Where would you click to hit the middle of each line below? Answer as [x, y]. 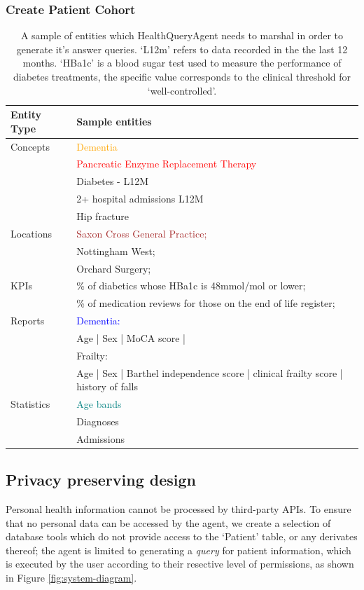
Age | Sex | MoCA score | [131, 337]
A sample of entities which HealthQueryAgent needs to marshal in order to [182, 35]
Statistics [30, 404]
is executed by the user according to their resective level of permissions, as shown [180, 564]
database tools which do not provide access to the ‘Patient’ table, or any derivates [182, 536]
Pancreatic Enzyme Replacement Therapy [167, 164]
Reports [28, 321]
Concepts [30, 146]
